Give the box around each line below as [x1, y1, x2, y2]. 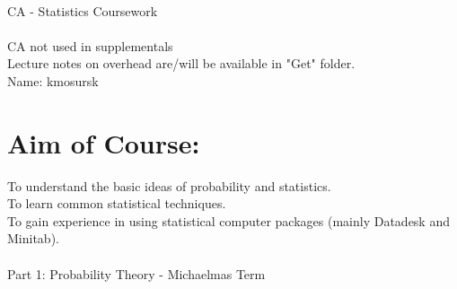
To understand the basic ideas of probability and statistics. [7, 176, 331, 195]
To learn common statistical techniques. [7, 194, 226, 213]
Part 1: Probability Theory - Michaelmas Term [7, 264, 266, 283]
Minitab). [7, 229, 59, 248]
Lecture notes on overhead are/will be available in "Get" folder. [7, 54, 356, 73]
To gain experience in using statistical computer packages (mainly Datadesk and [7, 211, 450, 230]
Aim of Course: [7, 124, 200, 161]
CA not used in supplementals [7, 36, 173, 55]
